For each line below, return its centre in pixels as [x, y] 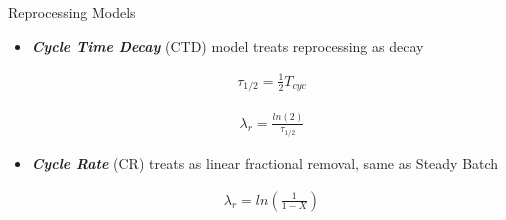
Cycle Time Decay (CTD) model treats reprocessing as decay [227, 45]
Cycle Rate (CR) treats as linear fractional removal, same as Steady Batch [265, 163]
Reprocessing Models [72, 12]
